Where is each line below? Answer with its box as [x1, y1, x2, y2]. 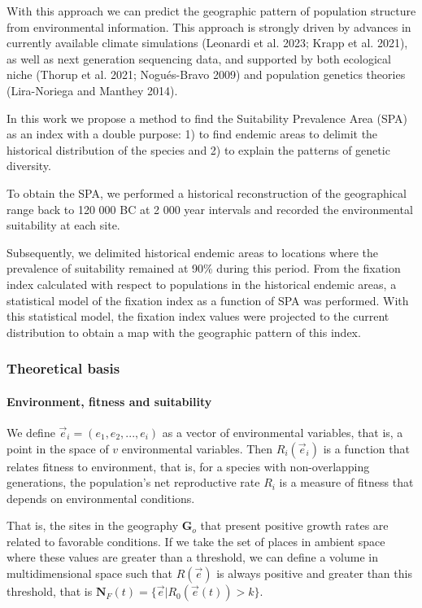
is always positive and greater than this [216, 565, 412, 582]
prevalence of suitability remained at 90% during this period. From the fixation [7, 260, 401, 277]
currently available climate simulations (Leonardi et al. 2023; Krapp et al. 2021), [7, 34, 408, 51]
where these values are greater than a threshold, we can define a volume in [7, 549, 378, 566]
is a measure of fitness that [279, 474, 414, 491]
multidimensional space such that [7, 565, 173, 582]
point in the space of [7, 440, 109, 457]
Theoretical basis [7, 358, 120, 378]
